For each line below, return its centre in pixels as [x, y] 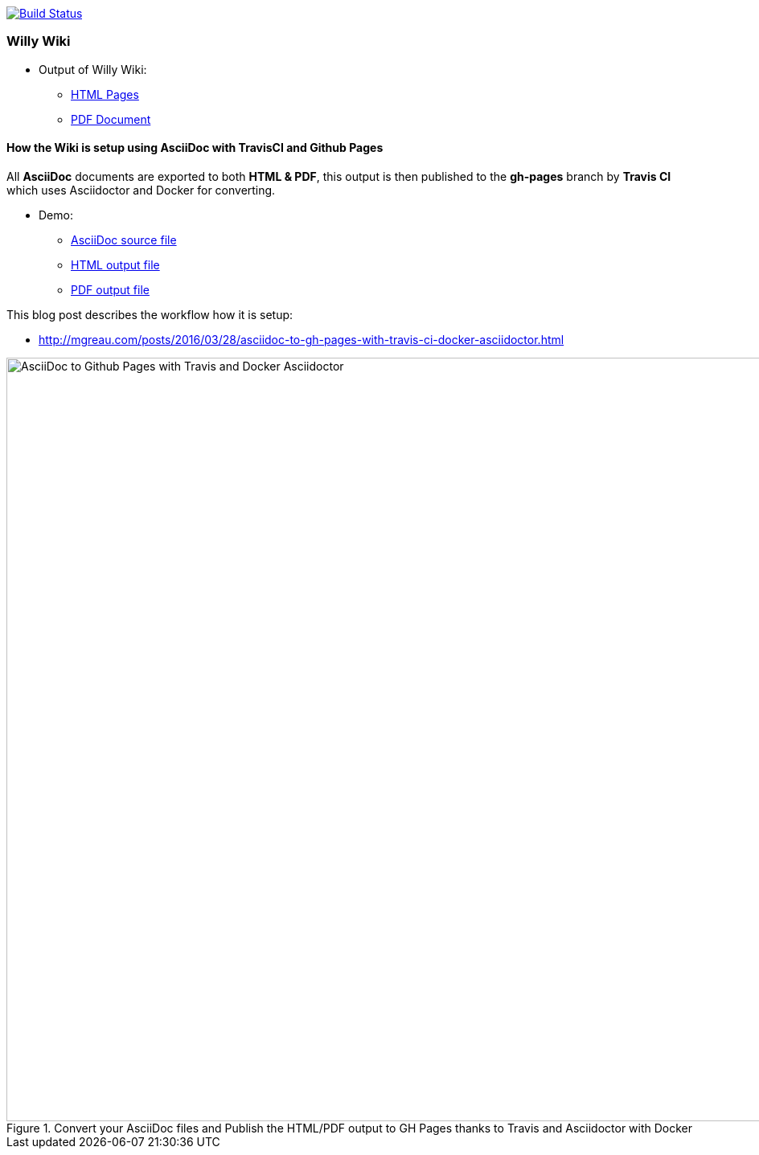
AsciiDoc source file [124, 240]
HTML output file [115, 264]
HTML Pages [105, 94]
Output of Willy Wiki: [93, 69]
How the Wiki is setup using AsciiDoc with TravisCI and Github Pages [195, 148]
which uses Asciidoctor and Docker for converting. [141, 190]
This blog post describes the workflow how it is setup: [150, 314]
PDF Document [111, 119]
